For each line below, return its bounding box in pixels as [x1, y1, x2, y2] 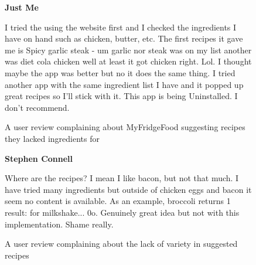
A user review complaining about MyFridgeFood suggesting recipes [5, 121, 245, 133]
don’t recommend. [5, 101, 70, 113]
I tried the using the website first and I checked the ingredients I [5, 21, 237, 33]
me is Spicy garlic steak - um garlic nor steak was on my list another [5, 43, 252, 56]
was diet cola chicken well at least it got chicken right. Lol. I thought [5, 55, 252, 67]
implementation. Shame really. [5, 218, 114, 230]
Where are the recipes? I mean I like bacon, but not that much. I [5, 172, 239, 184]
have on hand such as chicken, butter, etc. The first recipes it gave [5, 32, 243, 45]
